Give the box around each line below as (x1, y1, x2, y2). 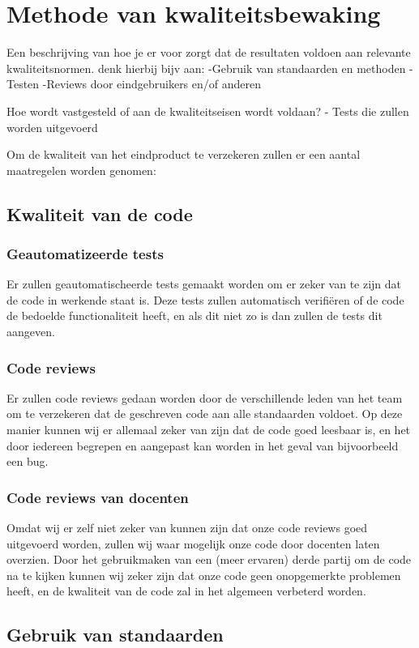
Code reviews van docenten (6, 487, 189, 507)
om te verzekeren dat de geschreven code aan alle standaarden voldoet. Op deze (6, 405, 403, 422)
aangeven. (6, 323, 55, 340)
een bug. (6, 453, 49, 470)
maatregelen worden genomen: (6, 161, 156, 178)
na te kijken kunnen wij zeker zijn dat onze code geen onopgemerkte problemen (6, 566, 401, 583)
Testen (6, 75, 40, 92)
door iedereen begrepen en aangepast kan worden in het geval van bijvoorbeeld (6, 437, 399, 454)
